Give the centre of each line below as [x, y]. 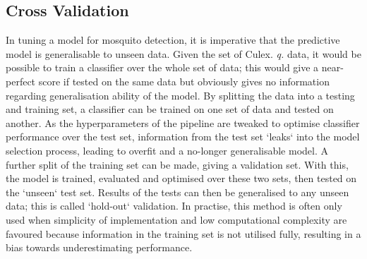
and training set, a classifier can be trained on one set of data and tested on [170, 109]
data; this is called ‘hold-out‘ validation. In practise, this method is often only [174, 206]
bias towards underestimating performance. [99, 247]
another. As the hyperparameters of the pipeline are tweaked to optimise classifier [183, 122]
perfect [21, 81]
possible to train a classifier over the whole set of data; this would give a [162, 67]
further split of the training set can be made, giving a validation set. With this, [177, 164]
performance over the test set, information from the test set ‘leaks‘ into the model [183, 137]
